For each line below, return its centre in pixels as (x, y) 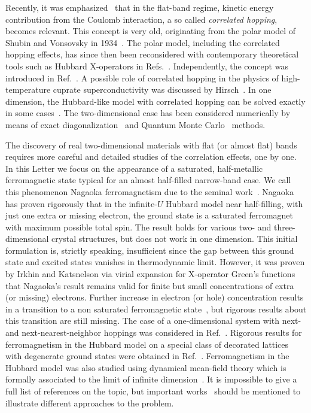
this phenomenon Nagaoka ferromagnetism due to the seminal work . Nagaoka (150, 191)
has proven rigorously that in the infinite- (81, 203)
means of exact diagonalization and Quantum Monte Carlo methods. (135, 124)
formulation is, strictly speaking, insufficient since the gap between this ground (150, 250)
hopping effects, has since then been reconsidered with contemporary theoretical (152, 54)
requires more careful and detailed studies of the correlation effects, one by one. (151, 157)
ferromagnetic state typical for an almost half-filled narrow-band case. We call (148, 180)
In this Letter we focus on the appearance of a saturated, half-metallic (134, 168)
